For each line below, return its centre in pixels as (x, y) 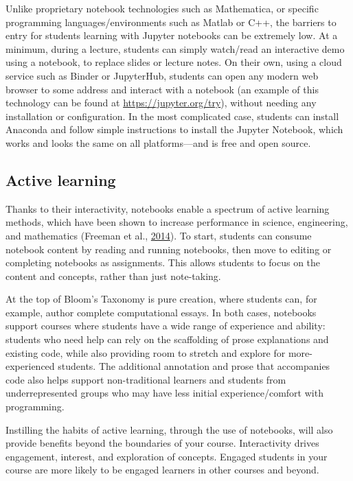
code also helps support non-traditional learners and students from (146, 379)
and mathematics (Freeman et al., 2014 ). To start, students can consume (159, 235)
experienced (30, 366)
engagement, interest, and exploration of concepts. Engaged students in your (167, 456)
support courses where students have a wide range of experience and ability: (166, 326)
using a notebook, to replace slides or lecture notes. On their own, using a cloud (174, 62)
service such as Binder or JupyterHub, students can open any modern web (162, 75)
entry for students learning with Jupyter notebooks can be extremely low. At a (172, 35)
